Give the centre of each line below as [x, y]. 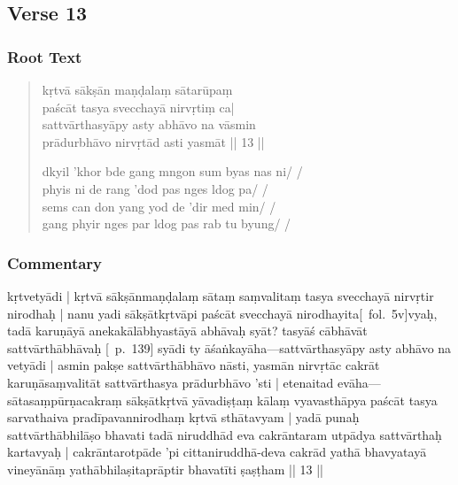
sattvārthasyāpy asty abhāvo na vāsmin [149, 124]
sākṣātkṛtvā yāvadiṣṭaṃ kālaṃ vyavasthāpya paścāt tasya [282, 400]
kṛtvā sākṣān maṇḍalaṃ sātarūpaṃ [137, 89]
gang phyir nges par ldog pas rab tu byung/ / [167, 223]
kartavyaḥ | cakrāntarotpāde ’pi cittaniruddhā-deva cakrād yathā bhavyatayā [217, 452]
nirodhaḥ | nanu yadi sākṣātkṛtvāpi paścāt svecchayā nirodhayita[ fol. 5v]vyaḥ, [222, 313]
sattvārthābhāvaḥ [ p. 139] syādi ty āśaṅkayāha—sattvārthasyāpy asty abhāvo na [229, 347]
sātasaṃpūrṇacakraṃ [65, 400]
